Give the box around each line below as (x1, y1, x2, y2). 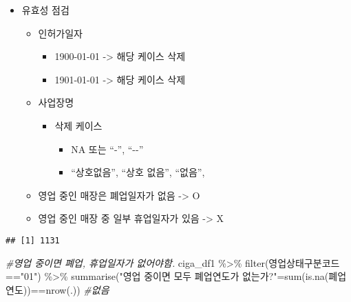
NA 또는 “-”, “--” (71, 141, 144, 156)
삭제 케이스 (54, 118, 103, 132)
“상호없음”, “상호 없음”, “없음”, (71, 165, 205, 179)
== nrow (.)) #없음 (30, 282, 109, 296)
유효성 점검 (21, 3, 70, 17)
